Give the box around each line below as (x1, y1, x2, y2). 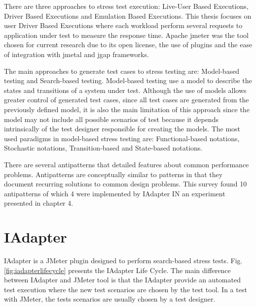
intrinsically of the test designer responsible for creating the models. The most (4, 123, 241, 134)
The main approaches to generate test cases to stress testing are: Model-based (4, 65, 240, 76)
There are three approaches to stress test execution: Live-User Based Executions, (4, 1, 249, 11)
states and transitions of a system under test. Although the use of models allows (4, 85, 247, 95)
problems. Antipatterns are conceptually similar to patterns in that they (4, 169, 223, 179)
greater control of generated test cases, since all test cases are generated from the (4, 94, 249, 105)
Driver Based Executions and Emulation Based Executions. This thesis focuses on (4, 10, 252, 21)
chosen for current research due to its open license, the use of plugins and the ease (4, 39, 253, 50)
